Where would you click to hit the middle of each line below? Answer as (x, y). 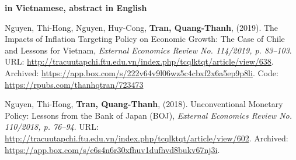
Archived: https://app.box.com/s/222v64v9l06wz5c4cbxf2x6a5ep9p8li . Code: (142, 72)
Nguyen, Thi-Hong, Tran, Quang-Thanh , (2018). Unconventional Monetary (144, 104)
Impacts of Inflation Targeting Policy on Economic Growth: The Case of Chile (145, 39)
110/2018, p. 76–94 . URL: (52, 127)
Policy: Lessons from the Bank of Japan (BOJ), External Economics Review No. (149, 115)
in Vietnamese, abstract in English (76, 8)
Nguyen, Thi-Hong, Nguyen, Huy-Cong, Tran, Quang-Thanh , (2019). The (142, 27)
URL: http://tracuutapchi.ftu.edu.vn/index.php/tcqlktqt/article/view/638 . (139, 61)
